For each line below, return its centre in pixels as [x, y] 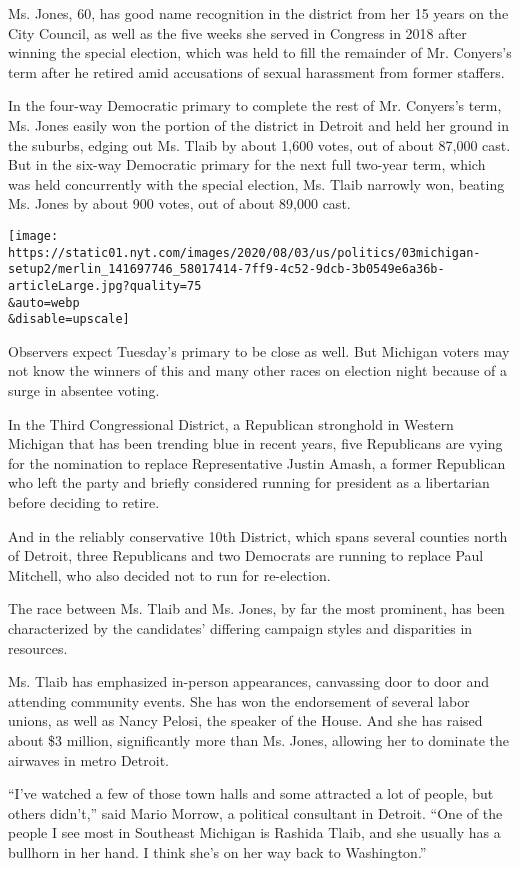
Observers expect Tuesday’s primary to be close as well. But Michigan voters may [259, 350]
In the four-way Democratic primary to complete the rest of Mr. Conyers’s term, [255, 105]
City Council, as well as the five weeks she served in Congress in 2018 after [237, 32]
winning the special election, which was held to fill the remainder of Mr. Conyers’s [260, 52]
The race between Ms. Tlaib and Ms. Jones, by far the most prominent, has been [256, 608]
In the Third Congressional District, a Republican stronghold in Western [231, 423]
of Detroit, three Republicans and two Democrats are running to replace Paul [246, 555]
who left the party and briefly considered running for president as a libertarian [249, 482]
